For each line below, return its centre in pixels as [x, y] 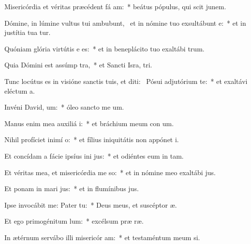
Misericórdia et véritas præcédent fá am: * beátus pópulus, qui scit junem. [115, 6]
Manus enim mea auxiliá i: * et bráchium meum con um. [89, 123]
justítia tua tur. [28, 32]
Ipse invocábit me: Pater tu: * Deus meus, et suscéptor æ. [91, 204]
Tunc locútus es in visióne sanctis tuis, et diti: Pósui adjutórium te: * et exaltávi [126, 81]
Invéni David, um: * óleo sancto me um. [64, 107]
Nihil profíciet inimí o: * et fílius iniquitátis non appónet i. [92, 139]
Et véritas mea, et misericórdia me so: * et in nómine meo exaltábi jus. [110, 172]
